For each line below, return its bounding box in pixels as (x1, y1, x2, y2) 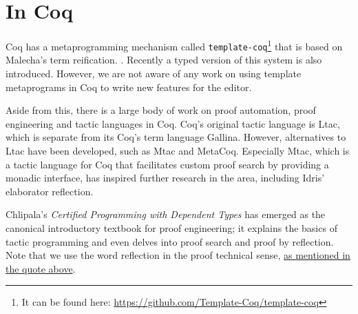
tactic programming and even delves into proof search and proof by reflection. (6, 234, 334, 248)
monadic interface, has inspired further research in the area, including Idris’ (6, 170, 325, 185)
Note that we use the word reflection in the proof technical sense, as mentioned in (6, 248, 350, 262)
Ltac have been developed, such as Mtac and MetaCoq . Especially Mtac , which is (6, 144, 350, 157)
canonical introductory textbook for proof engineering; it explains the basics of (6, 220, 337, 235)
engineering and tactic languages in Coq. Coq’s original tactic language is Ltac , (6, 116, 340, 130)
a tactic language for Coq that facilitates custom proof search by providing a (6, 157, 329, 171)
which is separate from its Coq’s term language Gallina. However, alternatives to (6, 130, 346, 144)
